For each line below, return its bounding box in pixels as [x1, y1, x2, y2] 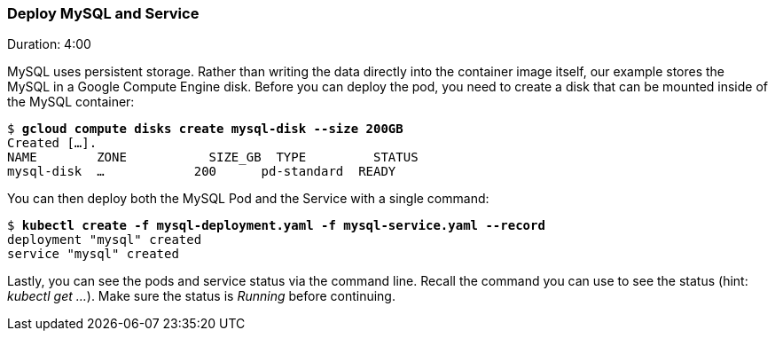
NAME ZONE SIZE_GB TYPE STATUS [7, 150, 419, 165]
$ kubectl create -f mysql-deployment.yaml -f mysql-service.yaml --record [7, 218, 545, 233]
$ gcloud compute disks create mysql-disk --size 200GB [7, 122, 403, 137]
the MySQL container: [7, 94, 135, 110]
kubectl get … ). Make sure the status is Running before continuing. [7, 288, 395, 304]
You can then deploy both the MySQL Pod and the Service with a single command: [7, 191, 489, 207]
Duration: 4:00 [7, 36, 91, 52]
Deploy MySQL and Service [7, 4, 200, 22]
